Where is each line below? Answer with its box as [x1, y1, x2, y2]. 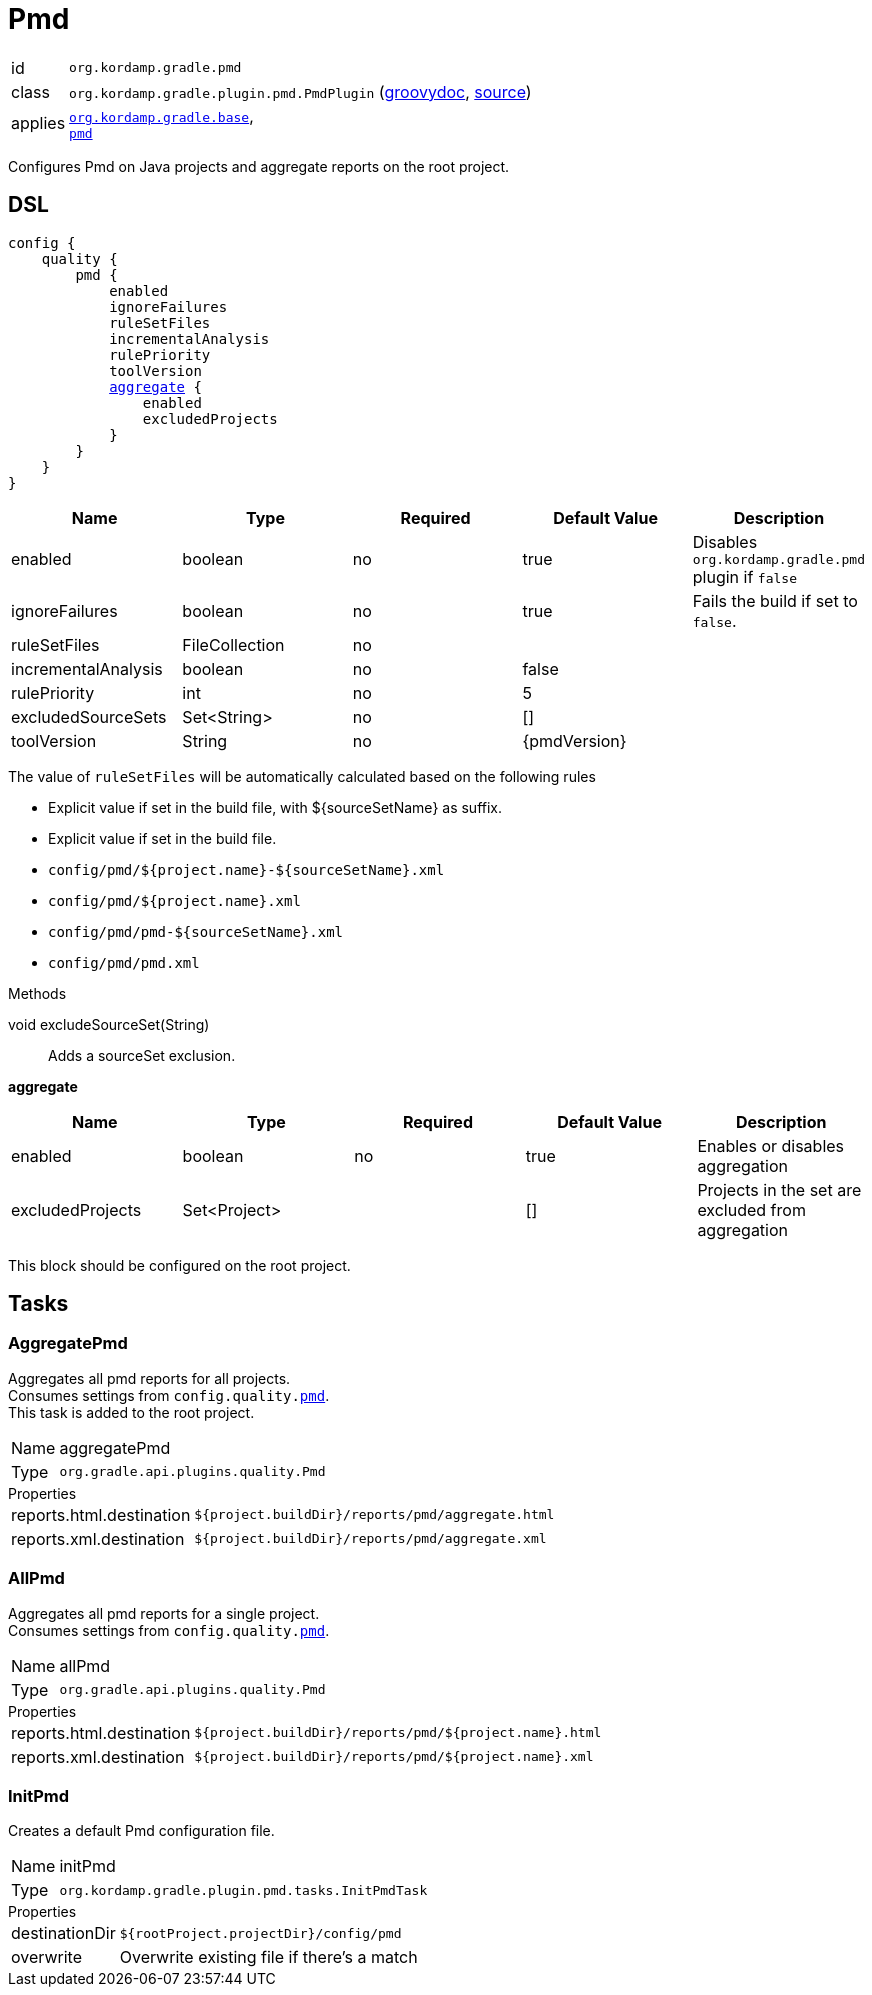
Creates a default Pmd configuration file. [8, 1822, 275, 1840]
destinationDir [11, 1923, 116, 1944]
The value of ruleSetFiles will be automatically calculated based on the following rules [8, 767, 596, 785]
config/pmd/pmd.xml [48, 954, 200, 971]
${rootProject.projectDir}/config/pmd [119, 1925, 402, 1941]
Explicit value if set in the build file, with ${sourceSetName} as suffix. [48, 798, 503, 816]
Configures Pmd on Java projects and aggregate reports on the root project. [8, 157, 510, 175]
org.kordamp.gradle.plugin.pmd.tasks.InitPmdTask [59, 1882, 428, 1898]
